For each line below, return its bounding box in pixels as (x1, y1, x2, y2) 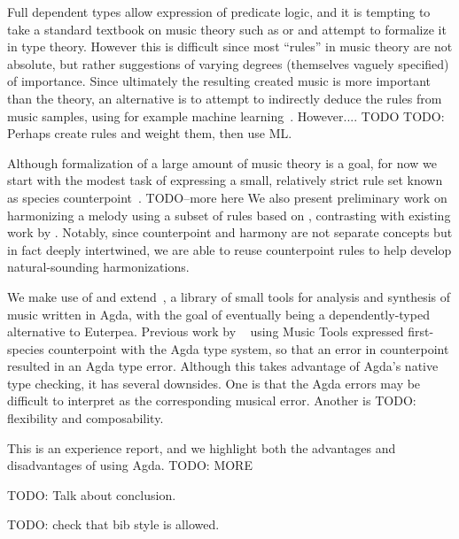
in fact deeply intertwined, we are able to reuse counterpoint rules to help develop (7, 240, 452, 258)
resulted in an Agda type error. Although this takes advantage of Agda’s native (7, 357, 439, 375)
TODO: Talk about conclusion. (7, 485, 176, 504)
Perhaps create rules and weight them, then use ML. (7, 124, 292, 142)
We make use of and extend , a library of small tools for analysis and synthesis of (7, 287, 451, 305)
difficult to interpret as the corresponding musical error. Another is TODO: (7, 391, 416, 410)
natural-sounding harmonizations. (7, 258, 190, 276)
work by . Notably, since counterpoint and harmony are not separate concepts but (7, 223, 453, 242)
